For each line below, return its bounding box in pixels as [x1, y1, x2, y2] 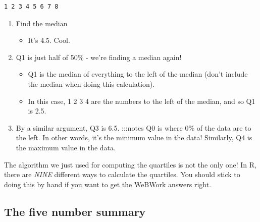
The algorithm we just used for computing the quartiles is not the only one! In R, [4, 159, 256, 170]
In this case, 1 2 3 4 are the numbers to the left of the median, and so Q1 [28, 95, 255, 106]
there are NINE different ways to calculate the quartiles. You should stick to [4, 169, 240, 180]
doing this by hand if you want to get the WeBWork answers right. [4, 179, 212, 189]
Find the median [16, 18, 68, 28]
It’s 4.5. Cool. [28, 35, 70, 45]
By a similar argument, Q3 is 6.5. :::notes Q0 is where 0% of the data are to [16, 122, 251, 133]
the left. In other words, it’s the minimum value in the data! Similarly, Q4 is [16, 132, 252, 143]
